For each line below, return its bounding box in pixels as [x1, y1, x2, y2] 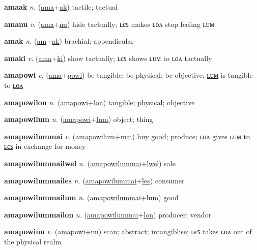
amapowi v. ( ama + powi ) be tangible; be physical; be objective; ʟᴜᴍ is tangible [4, 70, 253, 80]
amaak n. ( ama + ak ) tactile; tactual [4, 2, 118, 12]
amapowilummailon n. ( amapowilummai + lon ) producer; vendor [4, 209, 212, 220]
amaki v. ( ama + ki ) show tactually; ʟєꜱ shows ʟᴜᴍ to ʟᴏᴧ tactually [4, 52, 212, 63]
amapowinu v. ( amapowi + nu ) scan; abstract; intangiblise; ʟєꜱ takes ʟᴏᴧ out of [4, 226, 252, 237]
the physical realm [4, 236, 62, 246]
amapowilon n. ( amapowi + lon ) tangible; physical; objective [4, 97, 195, 107]
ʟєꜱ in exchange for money [4, 141, 86, 151]
